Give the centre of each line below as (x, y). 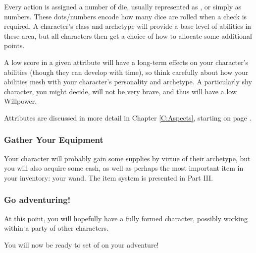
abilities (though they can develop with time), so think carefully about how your (126, 72)
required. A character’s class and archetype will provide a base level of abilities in (128, 26)
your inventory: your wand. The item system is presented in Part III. (109, 177)
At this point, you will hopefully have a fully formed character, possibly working (126, 218)
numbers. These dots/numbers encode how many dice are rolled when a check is (126, 16)
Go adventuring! (37, 200)
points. (14, 45)
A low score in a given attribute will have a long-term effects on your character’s (126, 62)
